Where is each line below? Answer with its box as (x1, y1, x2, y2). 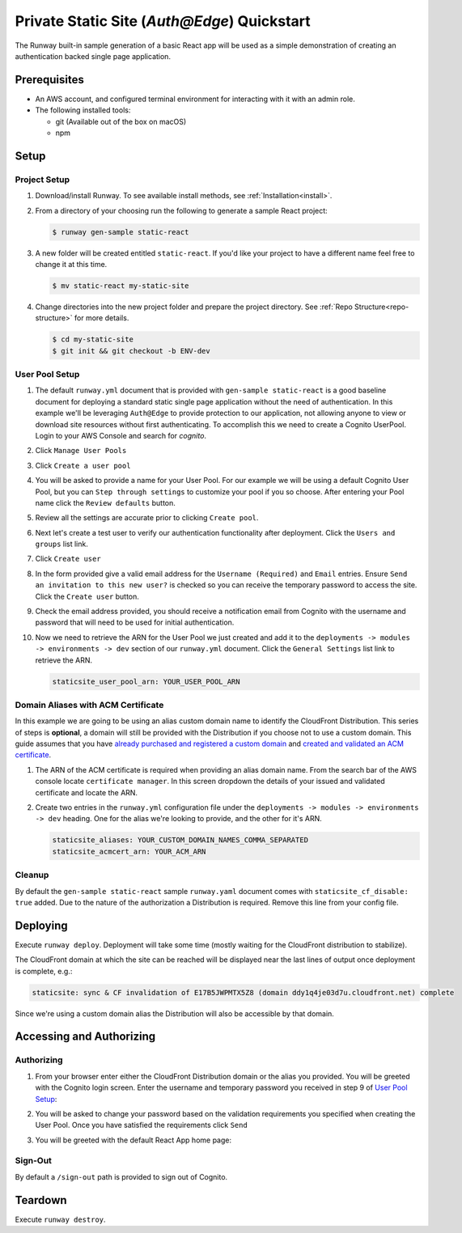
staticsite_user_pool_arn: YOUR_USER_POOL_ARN (52, 676, 240, 686)
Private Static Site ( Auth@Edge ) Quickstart (15, 12, 311, 30)
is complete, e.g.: (15, 966, 73, 976)
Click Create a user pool (35, 460, 131, 470)
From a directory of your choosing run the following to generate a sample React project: (35, 205, 328, 215)
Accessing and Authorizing (15, 1030, 156, 1044)
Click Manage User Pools (35, 446, 127, 455)
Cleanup (15, 870, 49, 881)
